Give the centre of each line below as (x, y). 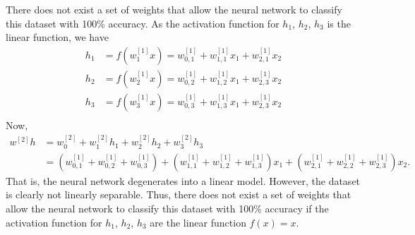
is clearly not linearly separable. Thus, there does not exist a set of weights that (179, 194)
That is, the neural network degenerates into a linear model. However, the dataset (183, 180)
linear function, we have (57, 37)
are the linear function (198, 222)
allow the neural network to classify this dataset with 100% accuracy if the (167, 208)
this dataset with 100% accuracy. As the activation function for (143, 23)
